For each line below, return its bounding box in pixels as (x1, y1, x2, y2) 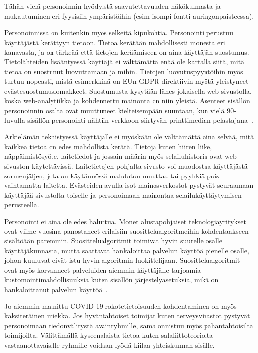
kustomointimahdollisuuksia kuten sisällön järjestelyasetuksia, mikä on (4, 274, 219, 285)
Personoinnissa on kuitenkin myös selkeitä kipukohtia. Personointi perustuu (4, 27, 233, 38)
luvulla (4, 115, 25, 125)
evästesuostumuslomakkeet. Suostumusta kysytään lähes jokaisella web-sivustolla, (4, 85, 252, 96)
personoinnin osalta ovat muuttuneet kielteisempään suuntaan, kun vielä (4, 105, 225, 115)
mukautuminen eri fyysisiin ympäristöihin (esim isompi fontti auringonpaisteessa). (4, 10, 254, 21)
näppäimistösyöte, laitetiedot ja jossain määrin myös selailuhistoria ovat (4, 151, 223, 161)
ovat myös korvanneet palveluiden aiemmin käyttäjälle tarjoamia (4, 264, 201, 275)
